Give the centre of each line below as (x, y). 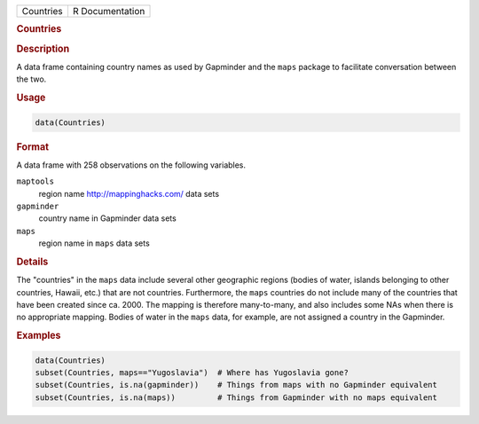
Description (43, 49)
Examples (39, 335)
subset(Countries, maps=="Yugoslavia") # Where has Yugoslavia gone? (192, 373)
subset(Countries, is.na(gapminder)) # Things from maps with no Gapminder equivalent (236, 385)
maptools (35, 181)
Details (32, 262)
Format (32, 146)
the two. (31, 79)
